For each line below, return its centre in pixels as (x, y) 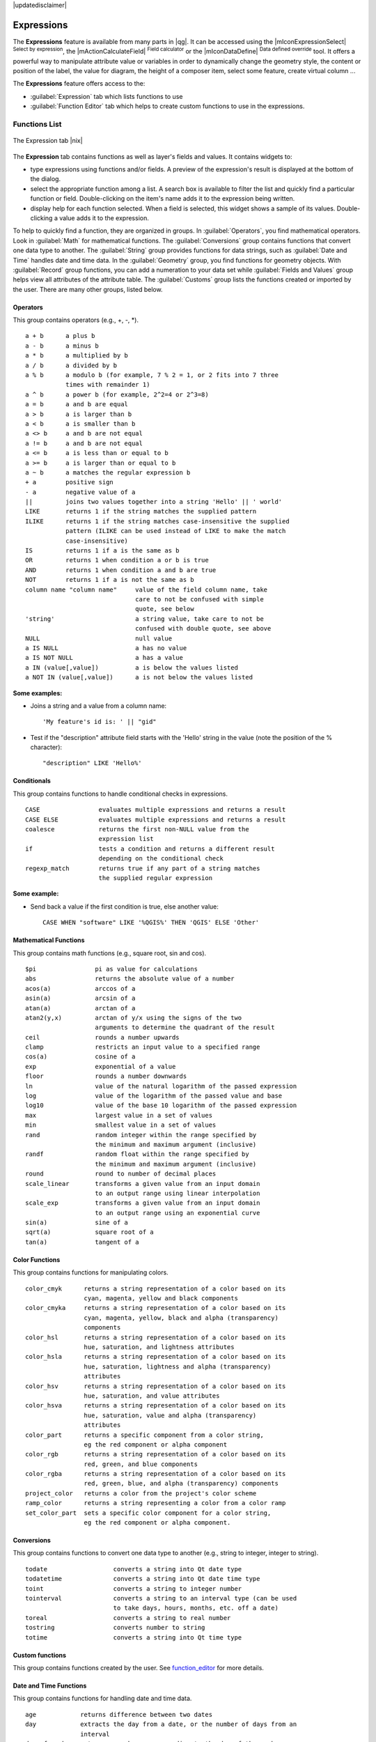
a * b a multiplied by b (77, 356)
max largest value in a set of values (119, 1115)
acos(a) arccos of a (80, 988)
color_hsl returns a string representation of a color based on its (156, 1337)
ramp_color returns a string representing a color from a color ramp (156, 1503)
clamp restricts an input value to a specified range (143, 1047)
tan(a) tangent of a (82, 1242)
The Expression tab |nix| (48, 141)
